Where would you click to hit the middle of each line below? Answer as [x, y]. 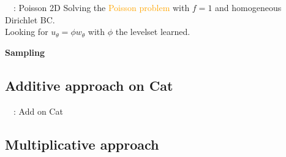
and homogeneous [248, 7]
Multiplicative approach [82, 144]
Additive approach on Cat [89, 85]
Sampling [25, 52]
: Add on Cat [38, 111]
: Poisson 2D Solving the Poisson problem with [101, 7]
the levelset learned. [153, 32]
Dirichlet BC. [30, 19]
